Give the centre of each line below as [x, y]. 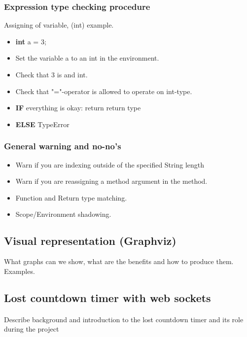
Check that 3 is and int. [52, 74]
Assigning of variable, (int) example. [59, 25]
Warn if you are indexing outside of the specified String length [110, 164]
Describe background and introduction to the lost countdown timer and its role [124, 319]
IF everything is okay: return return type [78, 108]
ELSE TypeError [42, 124]
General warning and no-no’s [63, 146]
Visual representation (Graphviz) [90, 241]
